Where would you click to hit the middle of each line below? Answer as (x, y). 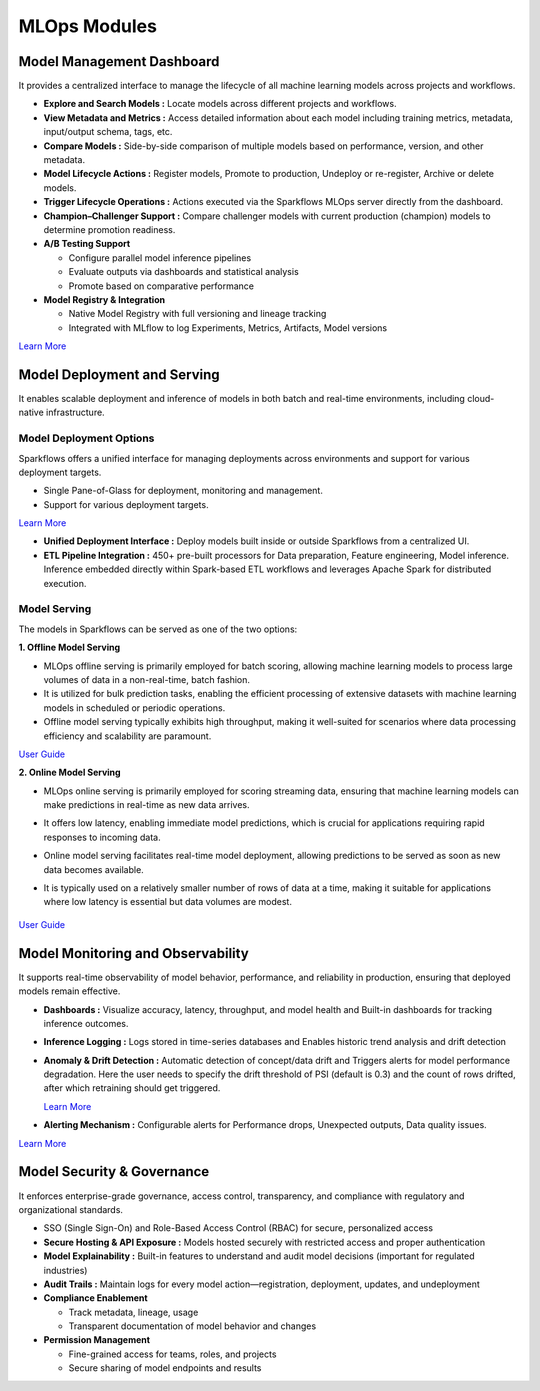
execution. (65, 583)
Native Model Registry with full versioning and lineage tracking (197, 314)
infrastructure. (75, 412)
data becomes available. (93, 869)
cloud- (480, 398)
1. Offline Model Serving (69, 647)
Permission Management (96, 1340)
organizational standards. (71, 1209)
